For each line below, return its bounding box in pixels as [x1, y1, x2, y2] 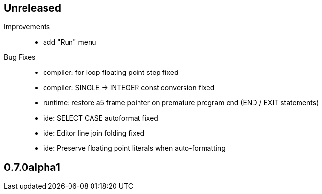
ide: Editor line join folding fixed [43, 129, 145, 138]
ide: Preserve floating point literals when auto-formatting [43, 144, 226, 153]
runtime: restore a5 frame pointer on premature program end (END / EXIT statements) [43, 98, 319, 107]
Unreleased [4, 2, 62, 14]
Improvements [4, 23, 50, 31]
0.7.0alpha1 [4, 161, 60, 173]
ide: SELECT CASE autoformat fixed [43, 114, 158, 122]
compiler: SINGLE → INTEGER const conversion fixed [43, 83, 215, 92]
